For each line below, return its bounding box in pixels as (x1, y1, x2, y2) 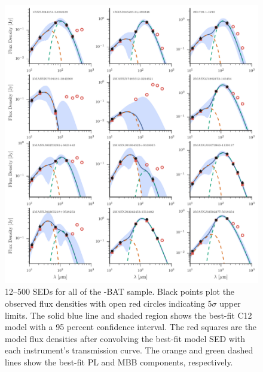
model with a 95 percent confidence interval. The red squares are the (5, 320, 257, 333)
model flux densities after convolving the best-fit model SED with (5, 332, 246, 344)
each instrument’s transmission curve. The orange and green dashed (5, 344, 253, 356)
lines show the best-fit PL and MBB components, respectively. (5, 356, 233, 368)
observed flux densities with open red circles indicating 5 (5, 297, 212, 310)
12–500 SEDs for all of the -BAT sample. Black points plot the (5, 285, 235, 298)
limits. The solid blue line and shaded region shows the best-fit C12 (5, 309, 252, 321)
